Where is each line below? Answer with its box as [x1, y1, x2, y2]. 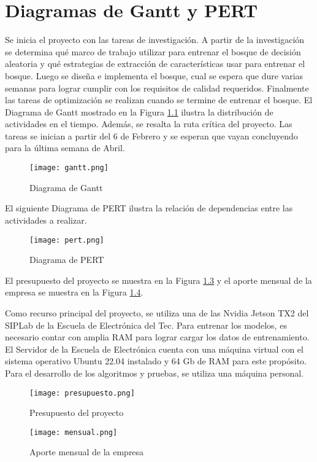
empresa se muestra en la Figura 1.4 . [5, 286, 143, 299]
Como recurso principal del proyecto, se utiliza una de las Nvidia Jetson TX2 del [5, 306, 309, 319]
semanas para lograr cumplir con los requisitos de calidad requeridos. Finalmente [5, 81, 309, 94]
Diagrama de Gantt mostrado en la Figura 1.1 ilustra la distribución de [5, 105, 273, 118]
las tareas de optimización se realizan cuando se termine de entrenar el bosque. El [5, 93, 313, 106]
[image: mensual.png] [29, 428, 118, 437]
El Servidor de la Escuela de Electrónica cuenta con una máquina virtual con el [5, 342, 304, 355]
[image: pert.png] [29, 235, 104, 245]
